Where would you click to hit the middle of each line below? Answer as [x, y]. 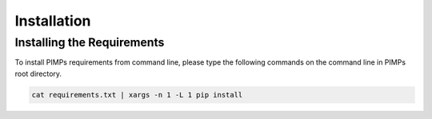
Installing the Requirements [90, 42]
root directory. [38, 73]
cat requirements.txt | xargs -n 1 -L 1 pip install [137, 95]
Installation [53, 21]
